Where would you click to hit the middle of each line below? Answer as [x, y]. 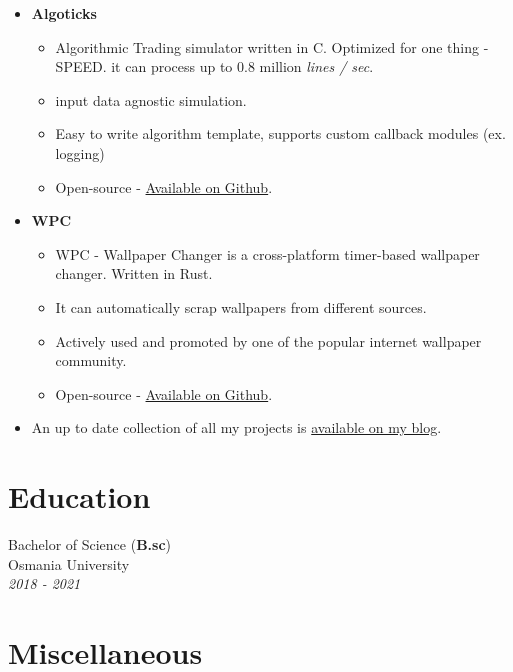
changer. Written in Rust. [134, 273]
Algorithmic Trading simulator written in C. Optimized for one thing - [272, 46]
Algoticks [64, 13]
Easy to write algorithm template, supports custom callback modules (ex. [280, 133]
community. [91, 360]
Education [79, 496]
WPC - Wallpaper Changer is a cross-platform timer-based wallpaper [267, 253]
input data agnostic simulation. [151, 99]
